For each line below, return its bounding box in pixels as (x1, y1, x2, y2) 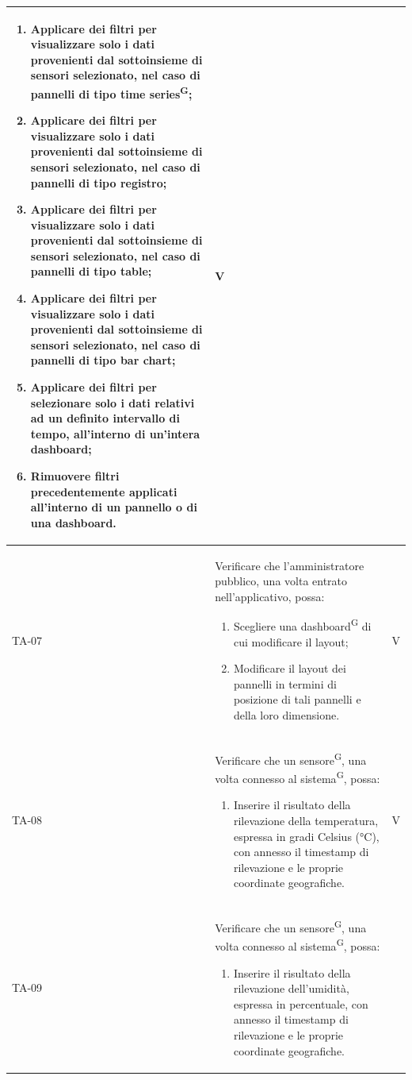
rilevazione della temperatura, (233, 812, 379, 828)
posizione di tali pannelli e (233, 691, 361, 708)
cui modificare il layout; (233, 633, 349, 650)
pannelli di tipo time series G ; (30, 83, 193, 102)
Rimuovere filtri (30, 468, 120, 484)
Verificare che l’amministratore (215, 557, 364, 573)
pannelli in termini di (233, 675, 337, 692)
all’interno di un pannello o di (30, 499, 197, 515)
